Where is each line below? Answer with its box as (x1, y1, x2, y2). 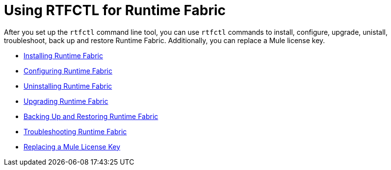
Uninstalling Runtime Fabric (24, 81, 112, 90)
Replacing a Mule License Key (24, 142, 121, 151)
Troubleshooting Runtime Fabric (24, 127, 127, 136)
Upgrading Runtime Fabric (24, 97, 108, 105)
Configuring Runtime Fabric (24, 66, 112, 75)
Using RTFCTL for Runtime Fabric (4, 2, 226, 19)
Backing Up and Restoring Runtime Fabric (24, 112, 158, 121)
